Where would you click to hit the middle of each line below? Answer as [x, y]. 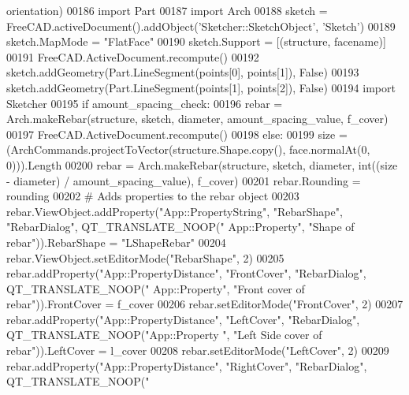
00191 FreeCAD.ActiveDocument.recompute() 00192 [133, 56]
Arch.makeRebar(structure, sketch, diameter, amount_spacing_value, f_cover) [197, 119]
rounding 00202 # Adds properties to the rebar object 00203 [153, 196]
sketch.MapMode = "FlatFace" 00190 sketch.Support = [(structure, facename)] [196, 41]
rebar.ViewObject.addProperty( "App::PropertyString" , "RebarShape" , [175, 211]
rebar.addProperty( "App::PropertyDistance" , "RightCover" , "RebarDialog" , [187, 365]
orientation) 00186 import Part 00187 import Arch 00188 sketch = [167, 10]
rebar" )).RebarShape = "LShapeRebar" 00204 [116, 242]
